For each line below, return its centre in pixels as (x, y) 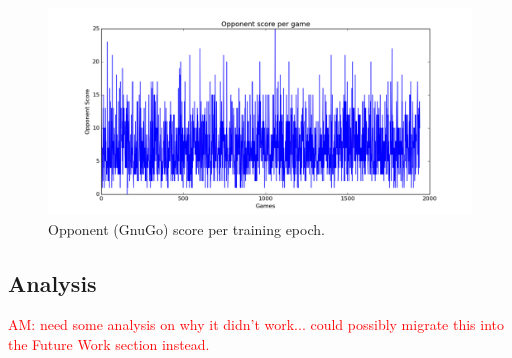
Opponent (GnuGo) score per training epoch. (186, 228)
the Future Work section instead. (109, 344)
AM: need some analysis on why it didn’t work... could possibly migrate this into (256, 324)
